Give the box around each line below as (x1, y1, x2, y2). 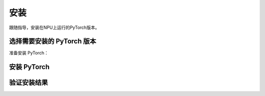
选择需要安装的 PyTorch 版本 (9, 37, 97, 46)
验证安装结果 (9, 78, 48, 87)
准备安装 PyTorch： (9, 50, 49, 56)
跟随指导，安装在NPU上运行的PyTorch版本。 (9, 24, 100, 30)
